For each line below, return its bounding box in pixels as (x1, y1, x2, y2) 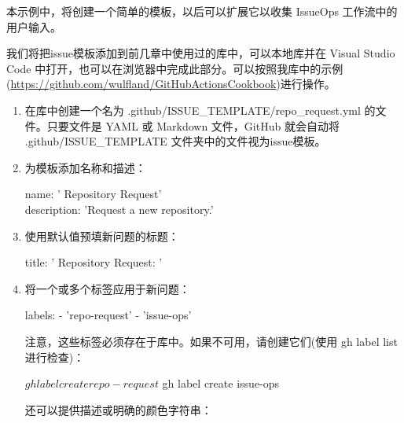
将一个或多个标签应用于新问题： (24, 280, 190, 296)
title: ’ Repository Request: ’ (24, 254, 163, 270)
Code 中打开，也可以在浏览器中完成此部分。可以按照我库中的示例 (6, 60, 343, 76)
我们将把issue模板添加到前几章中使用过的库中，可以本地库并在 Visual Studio (6, 45, 395, 61)
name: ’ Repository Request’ (24, 186, 162, 202)
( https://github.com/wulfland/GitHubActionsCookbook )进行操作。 (6, 75, 336, 92)
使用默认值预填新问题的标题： (24, 227, 179, 244)
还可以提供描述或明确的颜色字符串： (24, 401, 212, 417)
